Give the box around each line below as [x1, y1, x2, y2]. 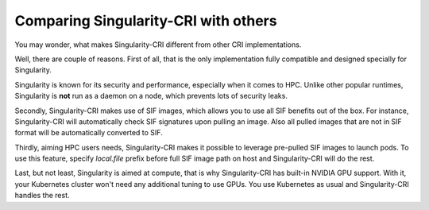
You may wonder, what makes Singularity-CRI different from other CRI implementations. [14, 40, 302, 49]
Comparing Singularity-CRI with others [14, 12, 277, 29]
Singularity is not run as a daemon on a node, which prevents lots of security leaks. [14, 91, 288, 101]
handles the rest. [14, 191, 71, 200]
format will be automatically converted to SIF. [14, 128, 163, 138]
